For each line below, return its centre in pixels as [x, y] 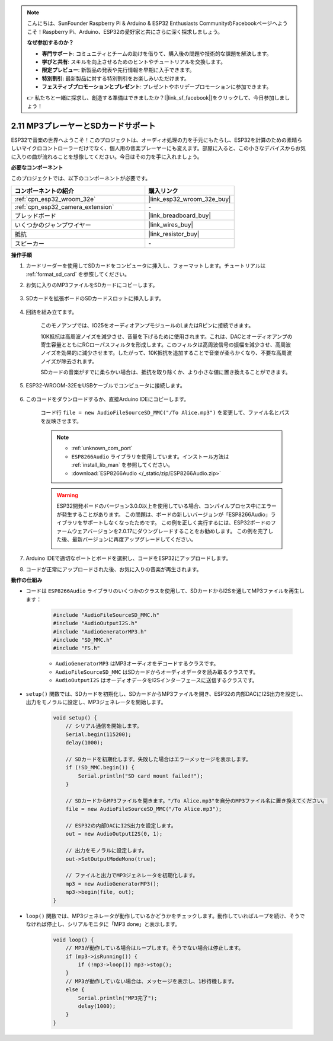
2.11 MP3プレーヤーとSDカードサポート [84, 125]
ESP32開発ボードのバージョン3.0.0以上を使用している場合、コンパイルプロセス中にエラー [166, 506]
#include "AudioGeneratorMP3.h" [100, 631]
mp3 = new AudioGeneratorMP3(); [113, 884]
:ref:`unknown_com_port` [102, 448]
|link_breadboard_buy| [180, 215]
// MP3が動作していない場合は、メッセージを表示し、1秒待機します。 [151, 981]
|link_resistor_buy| [174, 234]
